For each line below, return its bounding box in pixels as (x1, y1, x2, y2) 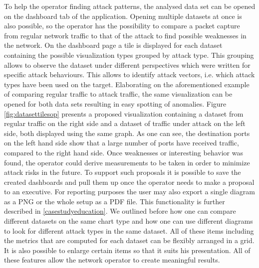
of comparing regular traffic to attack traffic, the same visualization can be (4, 89, 233, 99)
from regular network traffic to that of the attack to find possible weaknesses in (4, 30, 247, 40)
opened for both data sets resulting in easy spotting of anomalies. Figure (4, 98, 227, 109)
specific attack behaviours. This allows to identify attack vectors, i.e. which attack (4, 69, 255, 80)
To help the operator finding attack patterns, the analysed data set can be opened (4, 1, 256, 11)
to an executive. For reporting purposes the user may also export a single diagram (4, 186, 255, 197)
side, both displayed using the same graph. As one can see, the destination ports (4, 128, 250, 138)
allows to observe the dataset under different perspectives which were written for (4, 59, 251, 70)
